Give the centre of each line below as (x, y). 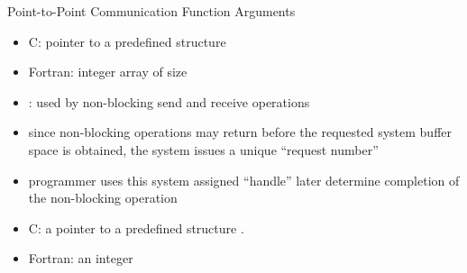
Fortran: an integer (81, 258)
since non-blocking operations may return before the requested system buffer (240, 132)
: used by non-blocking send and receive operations (169, 101)
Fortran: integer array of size (108, 72)
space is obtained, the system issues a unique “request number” (203, 149)
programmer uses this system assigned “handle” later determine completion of (244, 180)
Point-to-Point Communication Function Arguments (151, 11)
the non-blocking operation (103, 198)
